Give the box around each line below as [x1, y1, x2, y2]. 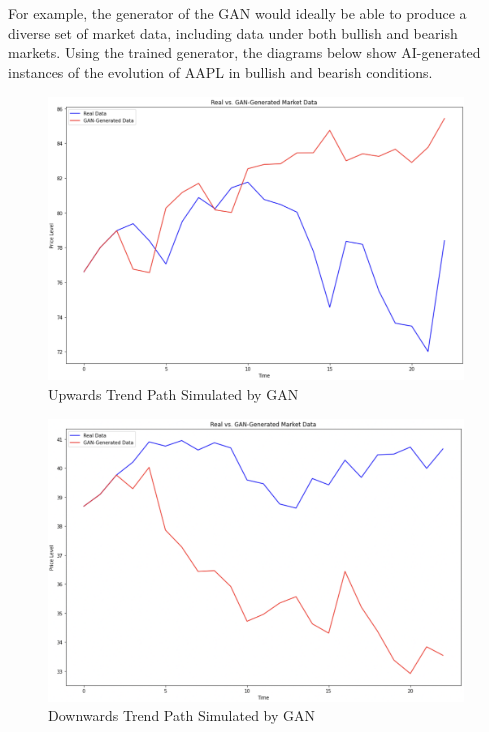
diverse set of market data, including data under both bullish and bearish [8, 22, 458, 43]
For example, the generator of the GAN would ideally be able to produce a [8, 3, 467, 24]
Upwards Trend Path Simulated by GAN [48, 383, 299, 404]
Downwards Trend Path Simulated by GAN [48, 705, 316, 726]
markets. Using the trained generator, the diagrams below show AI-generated [8, 42, 481, 63]
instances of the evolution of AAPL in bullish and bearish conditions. [8, 61, 433, 82]
